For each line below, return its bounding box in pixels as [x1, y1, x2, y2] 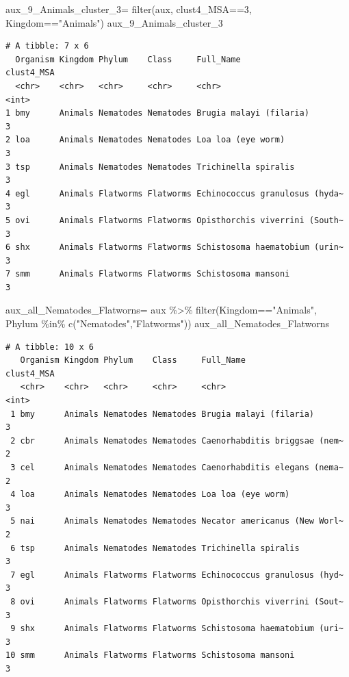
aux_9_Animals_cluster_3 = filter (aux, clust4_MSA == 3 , [5, 2, 252, 16]
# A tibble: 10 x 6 [5, 342, 94, 352]
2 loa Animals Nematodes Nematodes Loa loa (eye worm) [5, 135, 285, 145]
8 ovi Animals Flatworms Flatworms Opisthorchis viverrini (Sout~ [10, 596, 344, 606]
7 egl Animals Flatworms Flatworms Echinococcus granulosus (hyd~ [10, 570, 344, 580]
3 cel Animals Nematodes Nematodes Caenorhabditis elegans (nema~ [10, 463, 344, 472]
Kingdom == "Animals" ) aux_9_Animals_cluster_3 [5, 15, 223, 29]
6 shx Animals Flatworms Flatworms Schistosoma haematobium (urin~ [5, 242, 344, 253]
